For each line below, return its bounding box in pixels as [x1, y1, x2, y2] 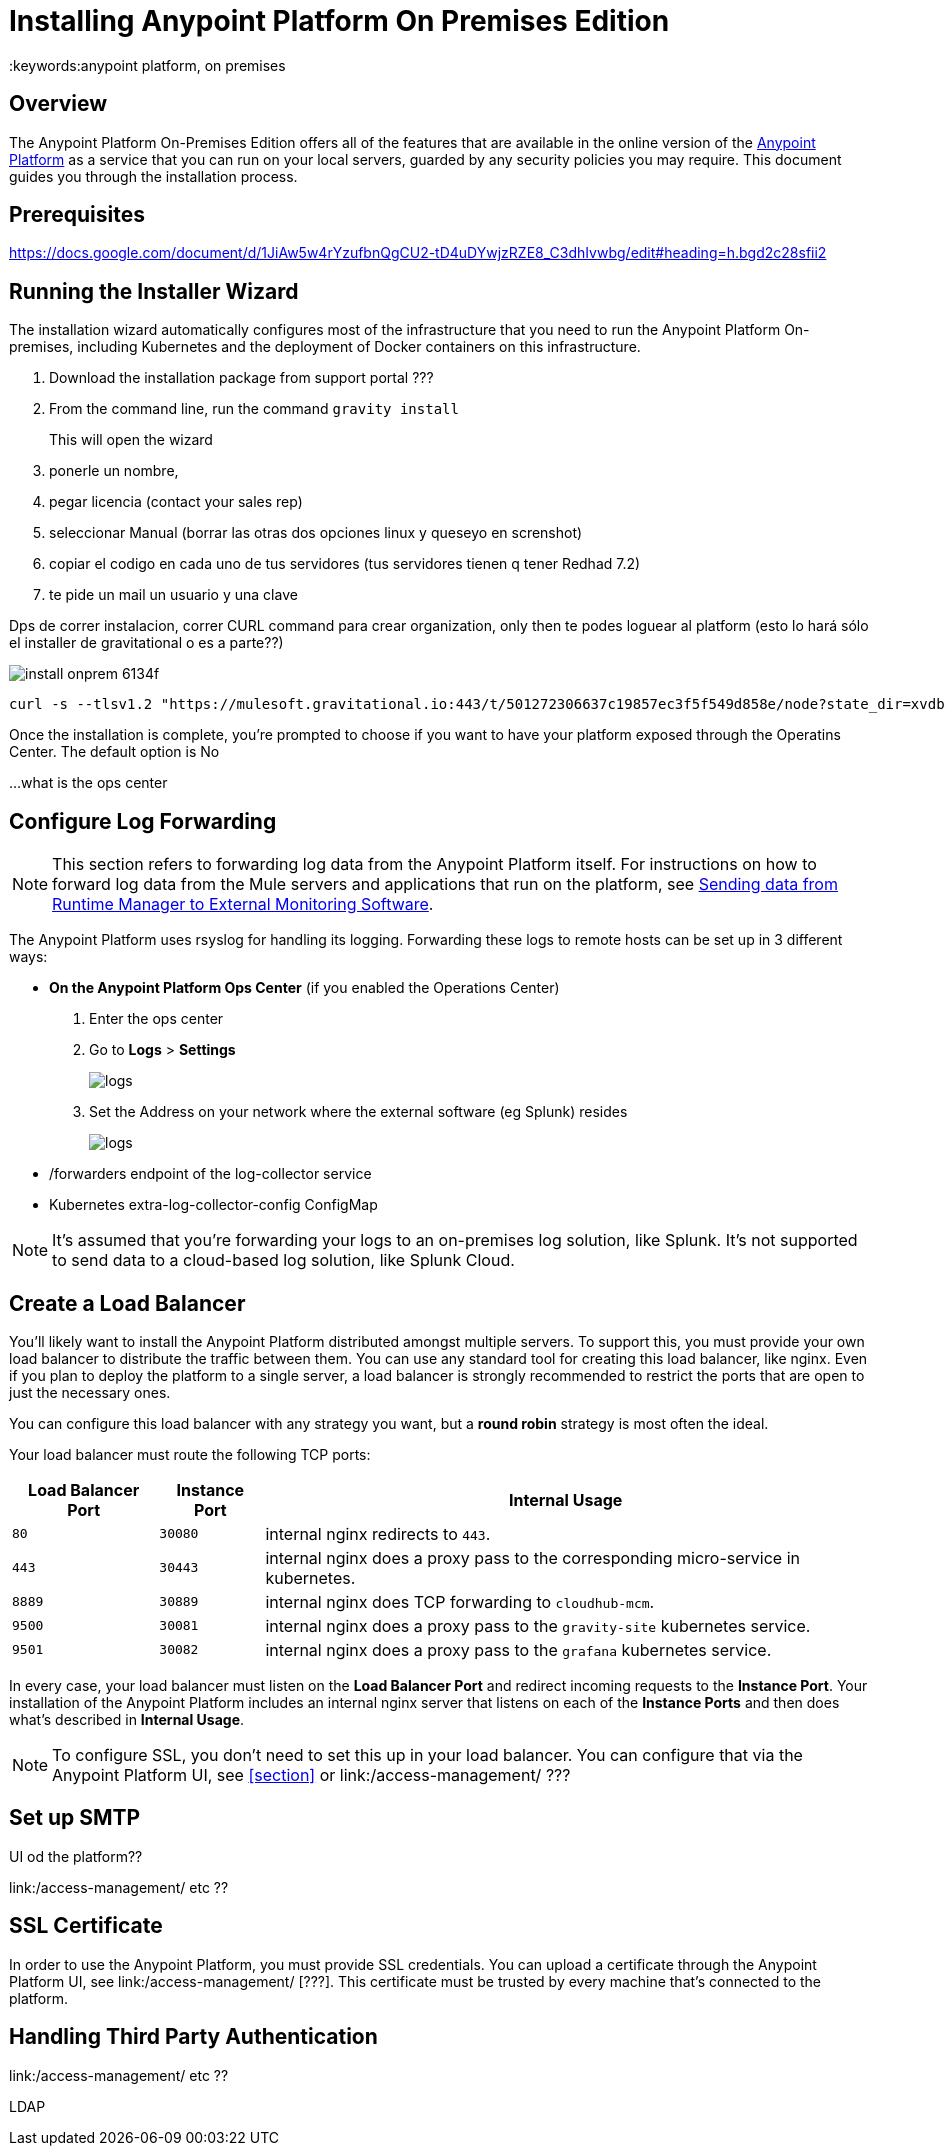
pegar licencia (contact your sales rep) [49, 493, 303, 511]
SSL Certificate [9, 1913, 163, 1939]
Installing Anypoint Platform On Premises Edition [9, 4, 670, 38]
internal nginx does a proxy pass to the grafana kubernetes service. [265, 1639, 772, 1660]
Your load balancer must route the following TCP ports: [9, 1445, 371, 1463]
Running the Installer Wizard [9, 278, 299, 304]
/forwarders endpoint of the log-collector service [49, 1165, 372, 1183]
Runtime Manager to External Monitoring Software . [52, 894, 434, 915]
